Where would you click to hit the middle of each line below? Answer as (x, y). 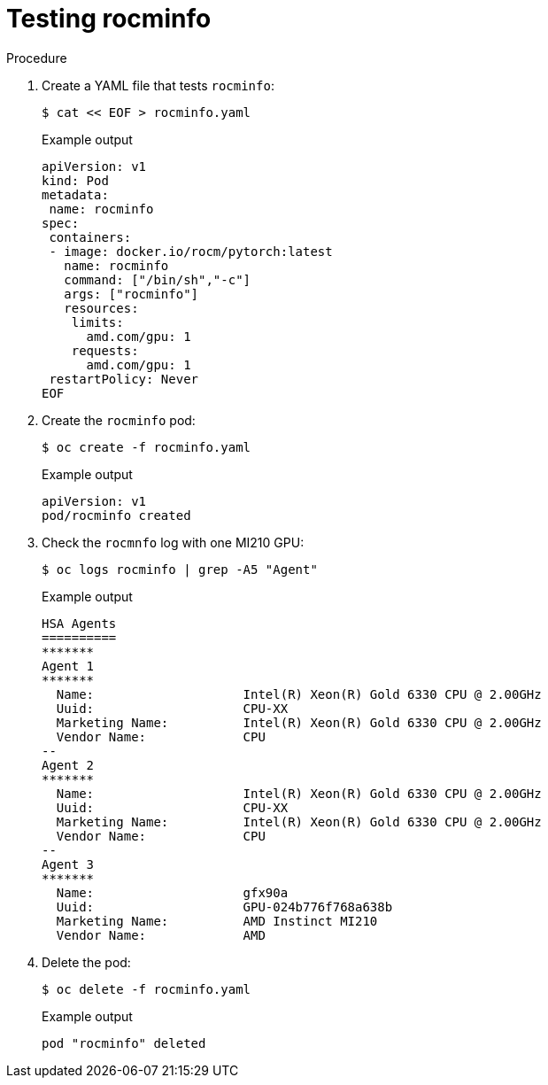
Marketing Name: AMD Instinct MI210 (217, 921)
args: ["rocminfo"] (131, 294)
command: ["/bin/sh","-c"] (158, 279)
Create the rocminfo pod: (119, 420)
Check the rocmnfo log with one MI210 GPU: (173, 542)
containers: (90, 237)
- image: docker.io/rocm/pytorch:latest (191, 251)
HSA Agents (79, 623)
